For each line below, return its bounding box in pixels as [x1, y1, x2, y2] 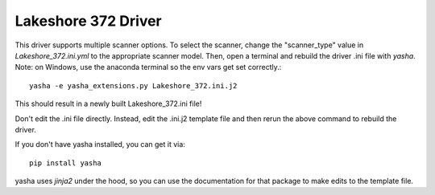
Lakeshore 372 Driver [14, 12, 163, 30]
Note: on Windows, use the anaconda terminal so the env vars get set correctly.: [14, 63, 282, 72]
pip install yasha [29, 158, 102, 168]
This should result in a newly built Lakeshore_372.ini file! [14, 99, 202, 108]
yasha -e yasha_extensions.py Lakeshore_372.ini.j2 [29, 81, 238, 90]
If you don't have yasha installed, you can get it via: [14, 140, 185, 149]
